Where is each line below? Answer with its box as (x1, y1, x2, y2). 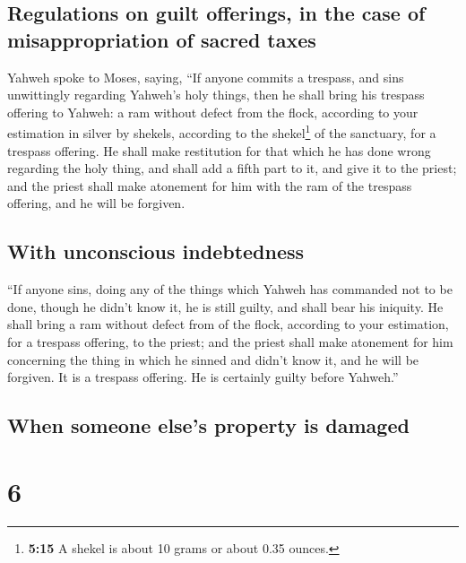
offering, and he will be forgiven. (7, 194, 186, 212)
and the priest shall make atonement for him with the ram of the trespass (7, 176, 412, 195)
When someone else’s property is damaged (7, 411, 410, 439)
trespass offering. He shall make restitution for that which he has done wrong (7, 141, 431, 160)
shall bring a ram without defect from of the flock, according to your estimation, (7, 315, 449, 333)
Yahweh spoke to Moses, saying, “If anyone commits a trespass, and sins (7, 67, 404, 86)
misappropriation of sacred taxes (7, 25, 316, 53)
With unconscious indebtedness (7, 238, 305, 265)
